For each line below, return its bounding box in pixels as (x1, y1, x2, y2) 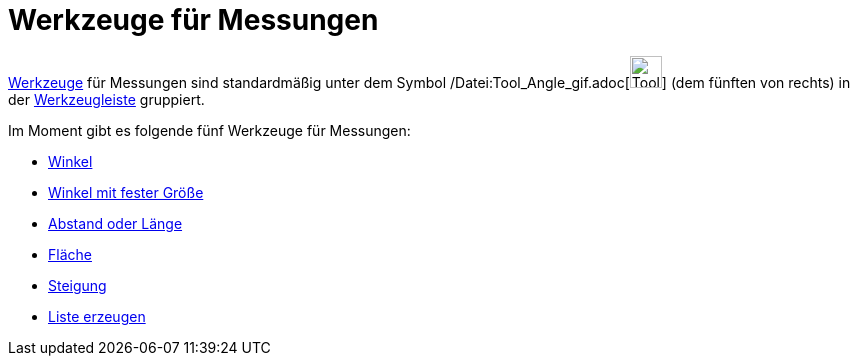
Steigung (48, 276, 107, 294)
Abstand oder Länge (48, 214, 183, 232)
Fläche (48, 245, 92, 263)
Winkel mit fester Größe (48, 183, 204, 201)
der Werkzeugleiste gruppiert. (8, 90, 205, 108)
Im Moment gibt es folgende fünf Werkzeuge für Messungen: (8, 121, 411, 139)
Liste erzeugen (48, 307, 146, 325)
